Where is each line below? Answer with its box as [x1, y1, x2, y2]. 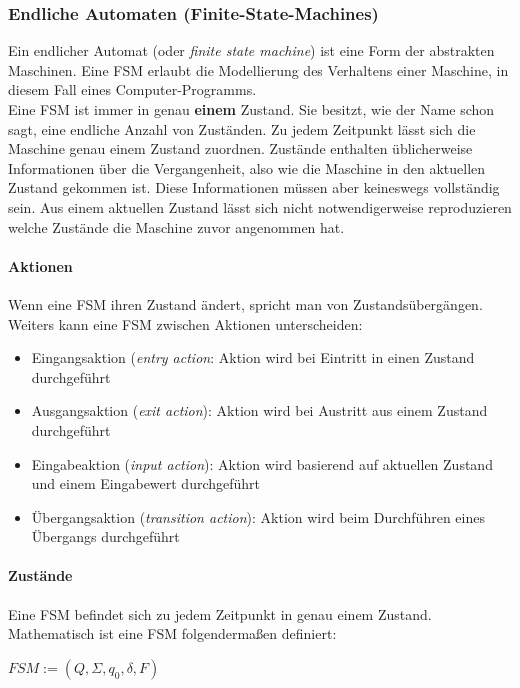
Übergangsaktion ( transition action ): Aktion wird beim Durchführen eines [31, 506, 485, 527]
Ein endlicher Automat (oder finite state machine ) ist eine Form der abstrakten [8, 40, 495, 61]
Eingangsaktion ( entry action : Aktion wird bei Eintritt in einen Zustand [31, 347, 475, 368]
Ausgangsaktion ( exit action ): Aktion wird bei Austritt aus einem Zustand [31, 400, 488, 421]
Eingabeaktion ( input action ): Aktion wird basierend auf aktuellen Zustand [31, 453, 493, 474]
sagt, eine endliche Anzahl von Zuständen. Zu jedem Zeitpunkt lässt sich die [8, 118, 476, 139]
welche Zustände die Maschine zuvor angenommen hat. [8, 216, 345, 237]
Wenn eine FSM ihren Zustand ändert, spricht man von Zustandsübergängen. [8, 293, 483, 314]
